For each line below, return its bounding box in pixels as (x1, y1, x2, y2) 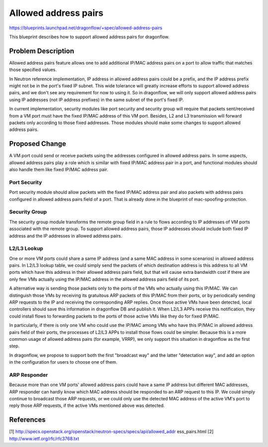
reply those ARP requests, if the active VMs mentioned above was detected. (9, 402, 165, 409)
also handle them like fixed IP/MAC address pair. (9, 167, 109, 173)
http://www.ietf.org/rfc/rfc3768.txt (9, 436, 79, 442)
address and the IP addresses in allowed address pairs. (9, 233, 123, 239)
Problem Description (9, 47, 74, 55)
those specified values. (9, 67, 57, 73)
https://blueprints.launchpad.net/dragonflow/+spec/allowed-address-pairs (9, 25, 162, 31)
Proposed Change (9, 139, 67, 148)
